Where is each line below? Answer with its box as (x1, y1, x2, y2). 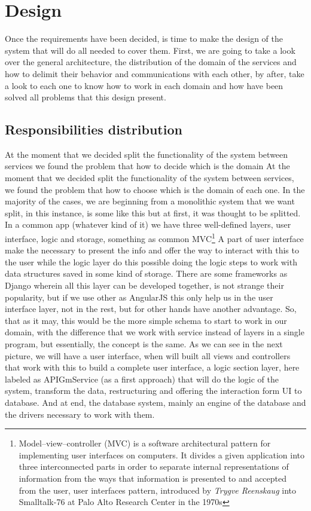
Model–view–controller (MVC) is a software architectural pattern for (19, 437, 271, 449)
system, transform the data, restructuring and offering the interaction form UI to (5, 384, 302, 397)
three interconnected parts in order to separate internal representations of (19, 460, 289, 473)
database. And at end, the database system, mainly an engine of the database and (5, 396, 306, 409)
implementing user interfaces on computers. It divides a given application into (19, 448, 304, 461)
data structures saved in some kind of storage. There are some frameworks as (5, 267, 288, 280)
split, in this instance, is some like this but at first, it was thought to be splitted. (5, 206, 301, 219)
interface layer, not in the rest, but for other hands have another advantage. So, (5, 302, 297, 315)
